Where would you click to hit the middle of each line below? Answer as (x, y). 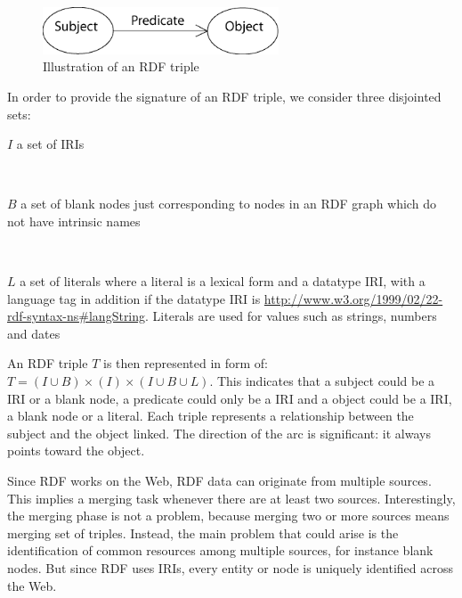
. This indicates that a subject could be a (322, 381)
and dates (34, 333)
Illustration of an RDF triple (121, 66)
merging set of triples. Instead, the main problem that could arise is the (203, 532)
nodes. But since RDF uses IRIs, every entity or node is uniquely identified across (231, 568)
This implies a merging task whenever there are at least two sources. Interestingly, (231, 498)
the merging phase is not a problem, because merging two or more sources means (228, 516)
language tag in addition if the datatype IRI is (134, 298)
